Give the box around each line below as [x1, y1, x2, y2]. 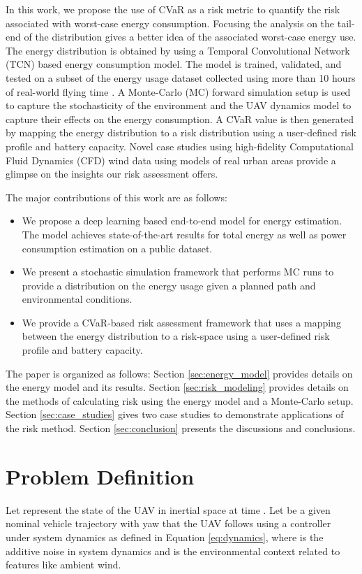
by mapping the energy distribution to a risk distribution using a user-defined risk [6, 125, 356, 140]
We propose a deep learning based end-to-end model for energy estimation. [22, 213, 342, 228]
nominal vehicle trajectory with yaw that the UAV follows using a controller [6, 516, 331, 531]
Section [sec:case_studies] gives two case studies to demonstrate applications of [6, 407, 344, 422]
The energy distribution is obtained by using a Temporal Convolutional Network [6, 43, 350, 57]
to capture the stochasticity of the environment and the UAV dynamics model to [6, 98, 352, 113]
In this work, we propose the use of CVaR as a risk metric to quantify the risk [6, 2, 340, 16]
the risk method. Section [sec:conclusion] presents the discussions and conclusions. [6, 421, 356, 436]
